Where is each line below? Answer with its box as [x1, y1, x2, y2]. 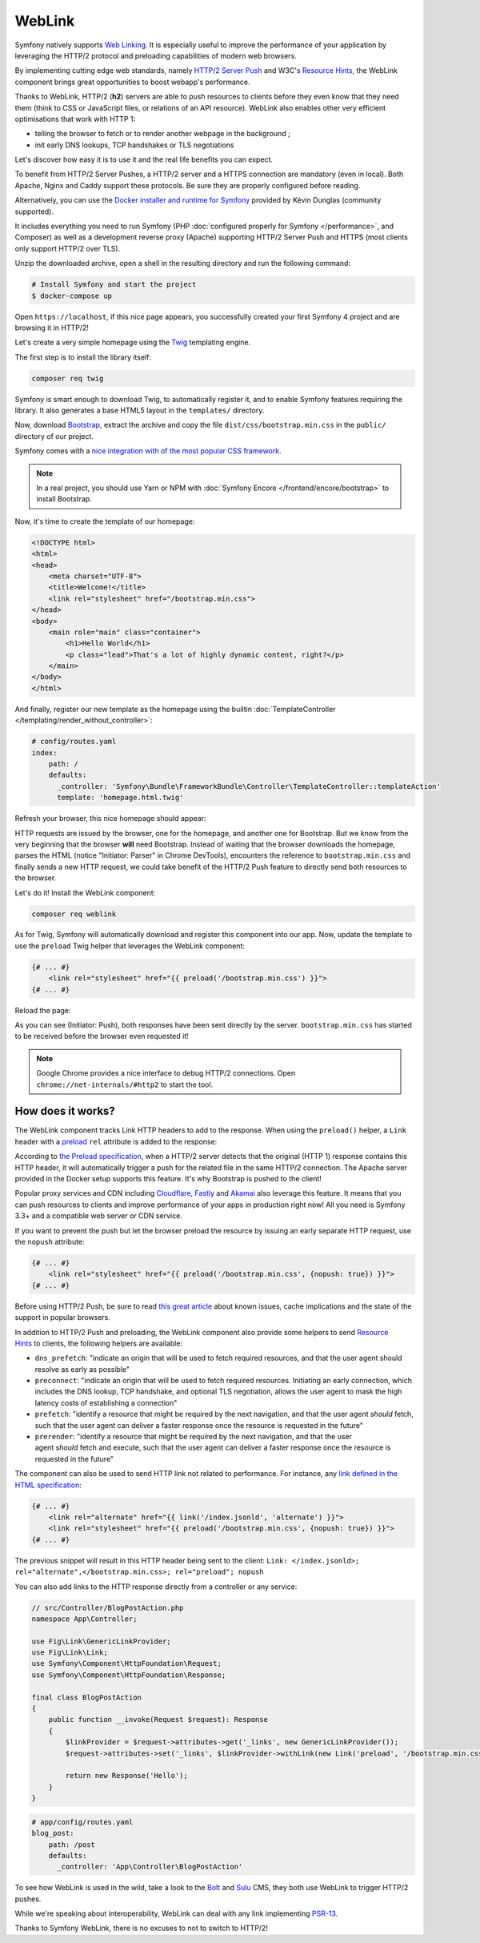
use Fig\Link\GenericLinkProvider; [31, 1636, 171, 1646]
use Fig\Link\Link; [31, 1648, 108, 1657]
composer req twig [31, 373, 104, 383]
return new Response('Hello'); [65, 1771, 188, 1780]
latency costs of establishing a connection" [34, 1398, 178, 1407]
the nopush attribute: [14, 1237, 85, 1246]
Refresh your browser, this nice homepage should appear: [14, 814, 206, 823]
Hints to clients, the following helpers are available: [14, 1338, 183, 1348]
